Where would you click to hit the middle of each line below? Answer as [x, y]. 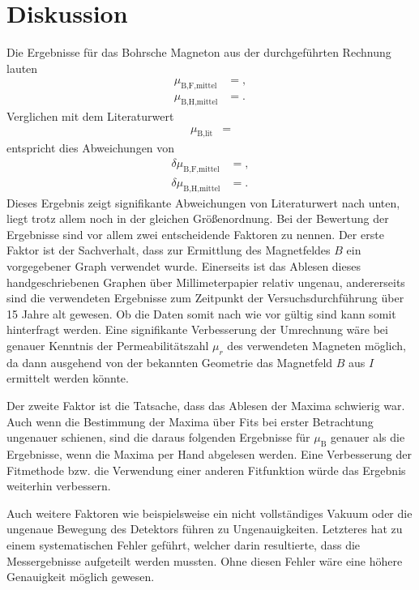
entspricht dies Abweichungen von [91, 148]
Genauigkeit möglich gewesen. [81, 577]
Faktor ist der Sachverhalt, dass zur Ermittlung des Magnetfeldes [169, 250]
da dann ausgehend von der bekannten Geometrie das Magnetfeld [170, 362]
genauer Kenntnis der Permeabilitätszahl [108, 345]
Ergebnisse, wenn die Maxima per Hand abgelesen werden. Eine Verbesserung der [209, 453]
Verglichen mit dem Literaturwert [90, 115]
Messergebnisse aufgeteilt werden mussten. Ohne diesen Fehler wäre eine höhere [205, 560]
